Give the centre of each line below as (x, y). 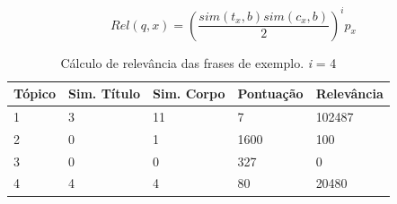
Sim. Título (104, 93)
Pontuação (270, 93)
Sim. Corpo (189, 93)
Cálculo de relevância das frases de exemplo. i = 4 (198, 62)
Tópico (35, 93)
